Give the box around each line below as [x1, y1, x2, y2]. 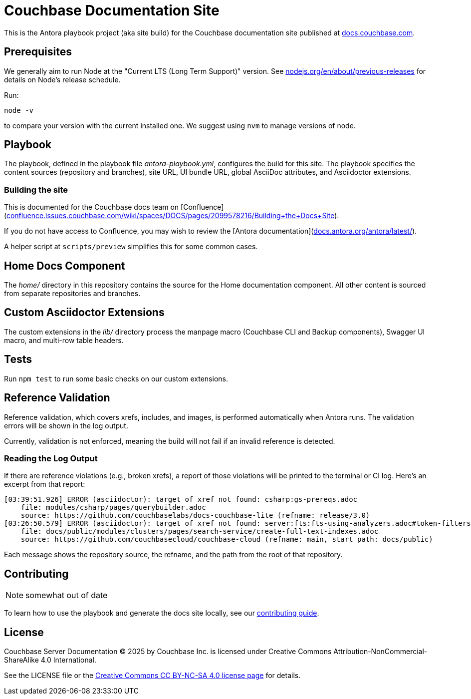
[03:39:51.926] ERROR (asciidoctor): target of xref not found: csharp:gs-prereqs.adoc [4, 495, 358, 504]
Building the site [4, 184, 68, 195]
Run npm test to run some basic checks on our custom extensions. [4, 374, 228, 383]
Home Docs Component [4, 259, 125, 272]
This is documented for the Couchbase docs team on [4, 203, 179, 212]
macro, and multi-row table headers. [4, 336, 124, 345]
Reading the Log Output [4, 453, 98, 463]
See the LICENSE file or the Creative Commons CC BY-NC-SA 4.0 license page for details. [4, 671, 301, 680]
